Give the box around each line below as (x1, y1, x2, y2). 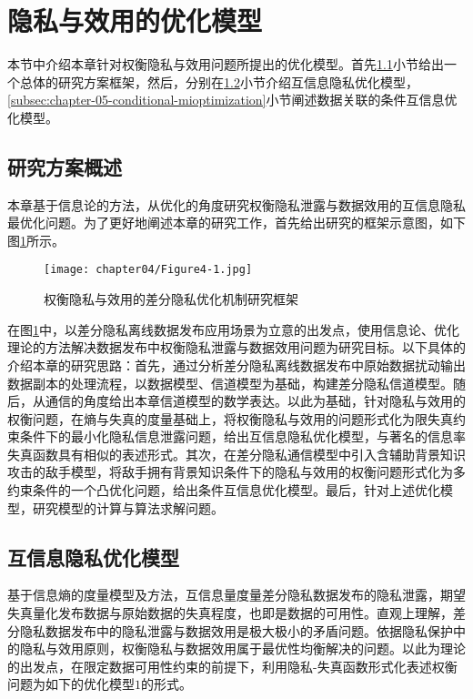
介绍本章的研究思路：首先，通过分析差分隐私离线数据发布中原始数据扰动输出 (7, 355, 466, 374)
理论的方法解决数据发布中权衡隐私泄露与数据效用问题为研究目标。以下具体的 (7, 338, 466, 357)
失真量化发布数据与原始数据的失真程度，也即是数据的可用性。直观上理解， (7, 603, 453, 623)
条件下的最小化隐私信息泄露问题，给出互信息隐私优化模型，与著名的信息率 (19, 427, 466, 446)
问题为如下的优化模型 (7, 674, 135, 694)
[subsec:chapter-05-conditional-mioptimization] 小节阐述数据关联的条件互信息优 (7, 90, 458, 109)
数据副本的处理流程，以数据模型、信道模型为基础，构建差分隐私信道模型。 (7, 373, 453, 392)
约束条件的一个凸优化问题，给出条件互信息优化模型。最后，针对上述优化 (7, 481, 440, 500)
